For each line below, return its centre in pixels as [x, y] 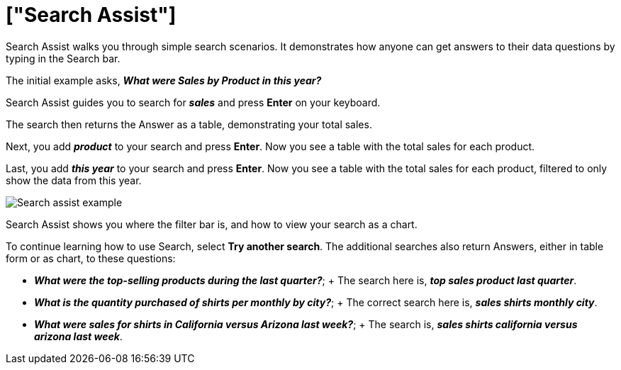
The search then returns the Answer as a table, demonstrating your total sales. [189, 124]
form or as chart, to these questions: [91, 258]
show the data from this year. [74, 180]
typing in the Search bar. [63, 58]
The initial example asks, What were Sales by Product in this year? [164, 80]
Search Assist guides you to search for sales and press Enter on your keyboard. [193, 102]
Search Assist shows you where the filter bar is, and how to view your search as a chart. [212, 224]
